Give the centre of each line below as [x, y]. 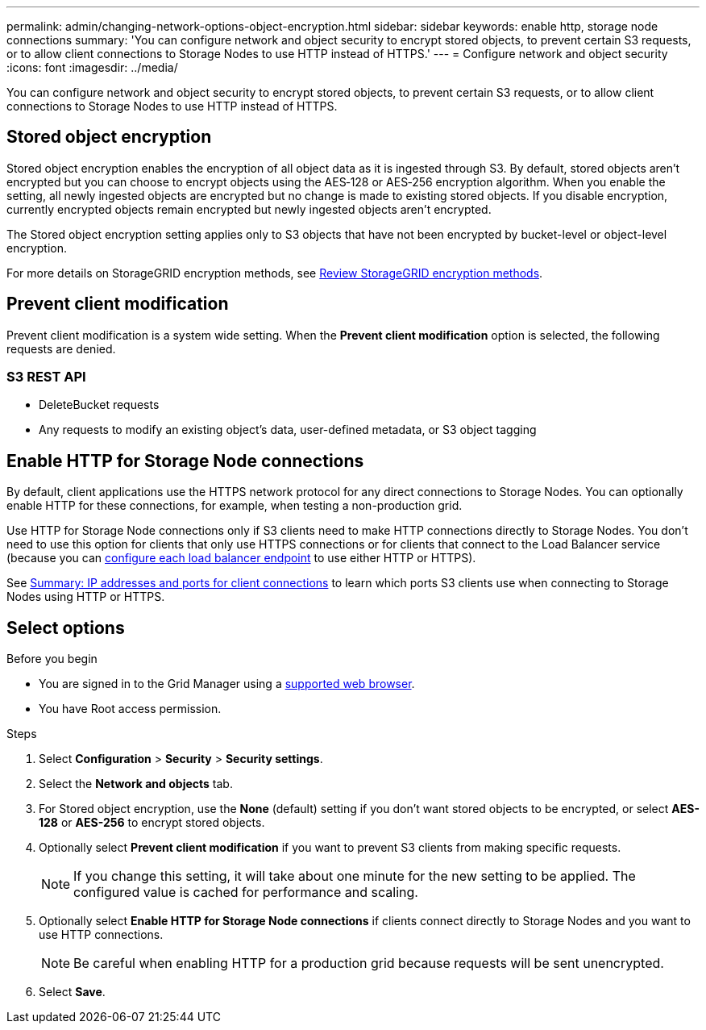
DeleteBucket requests [99, 405]
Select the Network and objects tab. [136, 784]
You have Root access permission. [130, 709]
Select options [66, 628]
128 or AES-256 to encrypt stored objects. [152, 823]
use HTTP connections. [101, 935]
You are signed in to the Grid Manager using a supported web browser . [227, 684]
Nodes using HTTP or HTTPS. [86, 597]
